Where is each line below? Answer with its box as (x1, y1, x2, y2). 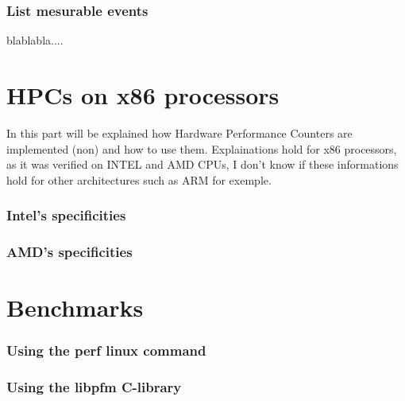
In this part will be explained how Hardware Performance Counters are (6, 124, 353, 141)
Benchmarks (6, 291, 144, 324)
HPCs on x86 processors (6, 79, 280, 111)
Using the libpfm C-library (6, 377, 182, 397)
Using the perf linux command (6, 341, 206, 360)
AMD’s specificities (6, 242, 133, 262)
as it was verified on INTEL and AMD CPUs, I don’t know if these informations (6, 156, 399, 173)
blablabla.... (6, 32, 64, 49)
